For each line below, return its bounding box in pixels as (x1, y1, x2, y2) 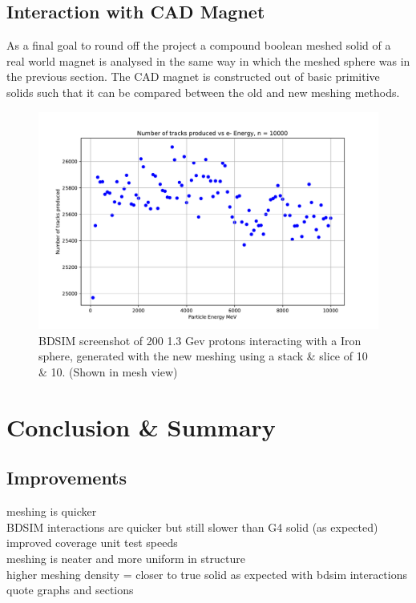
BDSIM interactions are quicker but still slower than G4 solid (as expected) (6, 518, 378, 535)
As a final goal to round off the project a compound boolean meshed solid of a (6, 37, 391, 54)
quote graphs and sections (6, 581, 134, 598)
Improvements (6, 465, 127, 490)
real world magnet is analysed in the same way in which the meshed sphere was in (6, 52, 410, 69)
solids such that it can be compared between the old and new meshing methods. (6, 83, 400, 100)
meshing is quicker (6, 503, 97, 520)
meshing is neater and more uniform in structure (6, 549, 245, 566)
